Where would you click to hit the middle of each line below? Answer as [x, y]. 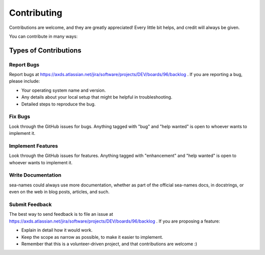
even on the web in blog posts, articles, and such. [59, 192]
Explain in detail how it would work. [57, 230]
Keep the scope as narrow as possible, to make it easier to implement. [92, 237]
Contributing [36, 13]
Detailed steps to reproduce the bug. [58, 104]
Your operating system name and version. [64, 90]
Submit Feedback [30, 204]
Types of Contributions [45, 50]
